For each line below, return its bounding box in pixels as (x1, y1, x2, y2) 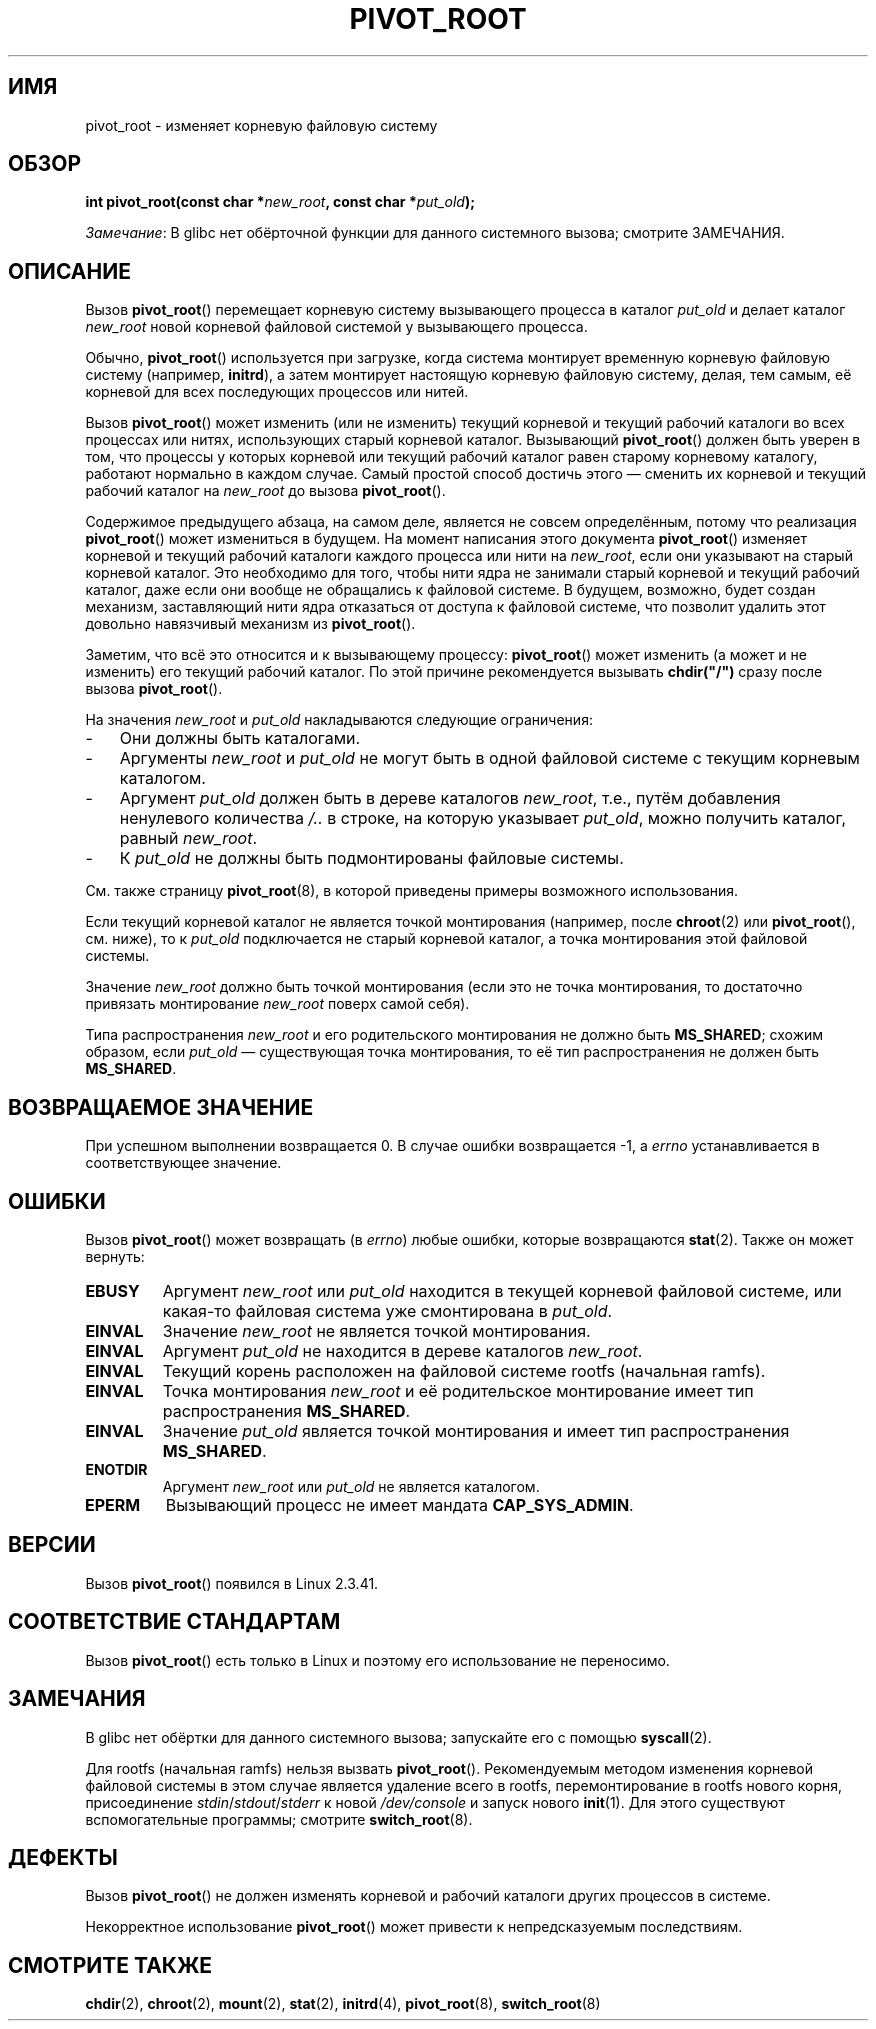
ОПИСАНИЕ (8, 258, 131, 284)
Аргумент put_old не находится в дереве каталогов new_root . (162, 1340, 643, 1361)
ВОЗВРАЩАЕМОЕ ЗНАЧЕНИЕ (8, 1094, 314, 1120)
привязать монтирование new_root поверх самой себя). (85, 995, 470, 1013)
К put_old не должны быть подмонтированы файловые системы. (119, 848, 624, 869)
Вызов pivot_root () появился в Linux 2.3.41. (85, 1574, 379, 1592)
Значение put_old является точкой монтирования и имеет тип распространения (162, 1420, 790, 1441)
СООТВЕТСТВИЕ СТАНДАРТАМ (8, 1609, 341, 1635)
